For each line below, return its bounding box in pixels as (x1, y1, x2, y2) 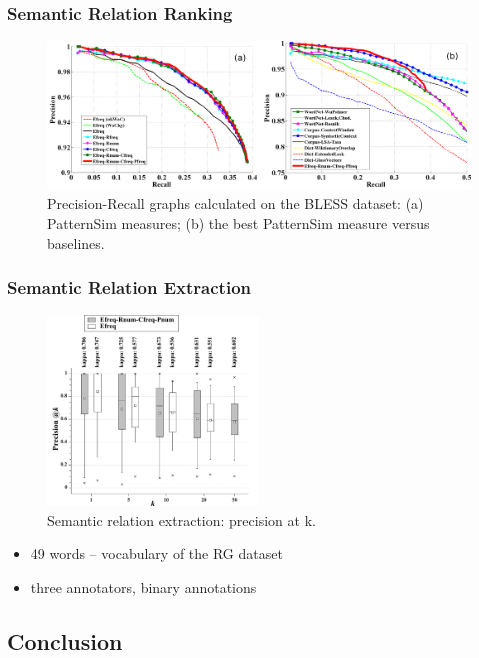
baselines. (47, 232, 105, 253)
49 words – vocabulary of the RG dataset (30, 543, 283, 564)
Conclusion (7, 625, 123, 656)
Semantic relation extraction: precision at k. (47, 509, 316, 530)
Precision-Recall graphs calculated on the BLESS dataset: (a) (47, 193, 424, 214)
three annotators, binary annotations (30, 576, 257, 597)
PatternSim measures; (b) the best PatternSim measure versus (47, 213, 430, 234)
